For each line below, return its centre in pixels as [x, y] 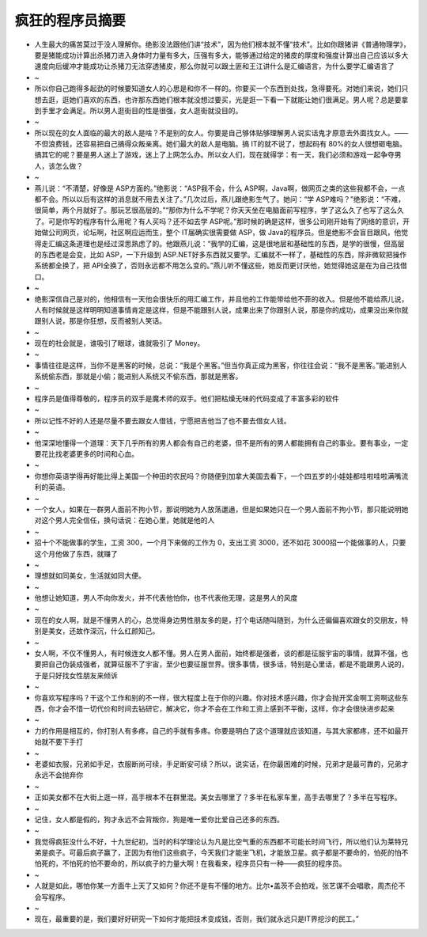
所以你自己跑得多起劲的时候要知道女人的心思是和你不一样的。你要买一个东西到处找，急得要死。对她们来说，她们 [218, 89]
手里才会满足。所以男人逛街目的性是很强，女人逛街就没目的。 [142, 110]
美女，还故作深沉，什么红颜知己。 [104, 631]
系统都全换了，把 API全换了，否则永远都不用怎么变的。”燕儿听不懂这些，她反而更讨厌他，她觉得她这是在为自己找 [217, 266]
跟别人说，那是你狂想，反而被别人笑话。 [100, 321]
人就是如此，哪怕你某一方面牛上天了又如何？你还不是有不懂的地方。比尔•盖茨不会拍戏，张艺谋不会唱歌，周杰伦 [216, 886]
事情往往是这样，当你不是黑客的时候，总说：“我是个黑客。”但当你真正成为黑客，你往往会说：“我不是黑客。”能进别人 [221, 365]
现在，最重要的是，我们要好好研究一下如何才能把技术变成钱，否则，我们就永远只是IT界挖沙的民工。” [196, 919]
